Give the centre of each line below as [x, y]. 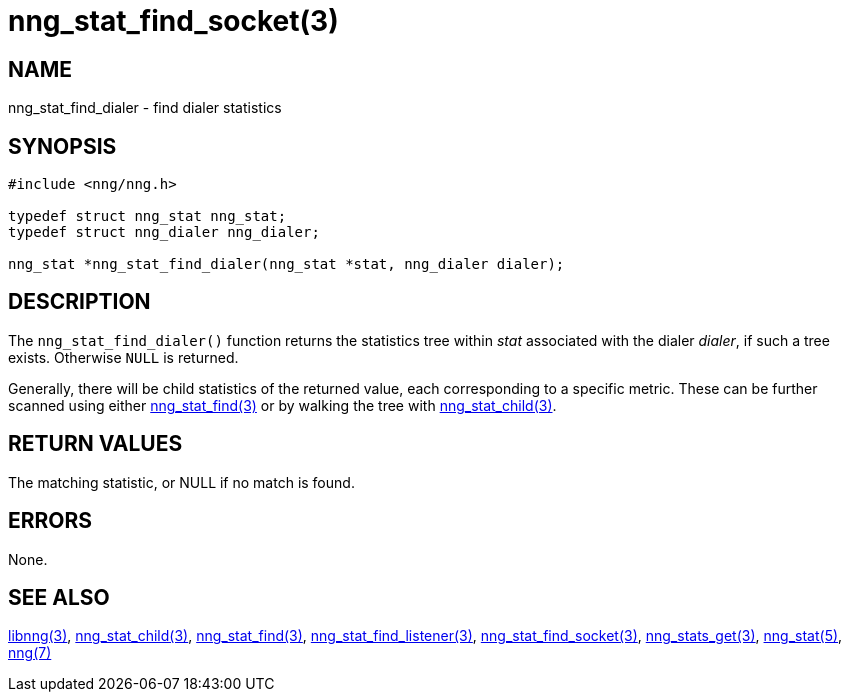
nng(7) [30, 653]
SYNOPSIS [62, 146]
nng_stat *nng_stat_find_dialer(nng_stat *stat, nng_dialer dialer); [286, 264]
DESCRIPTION [79, 302]
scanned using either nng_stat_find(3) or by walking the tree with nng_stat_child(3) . [282, 405]
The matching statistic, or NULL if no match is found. [181, 482]
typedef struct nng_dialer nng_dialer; [164, 232]
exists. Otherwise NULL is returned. [123, 357]
